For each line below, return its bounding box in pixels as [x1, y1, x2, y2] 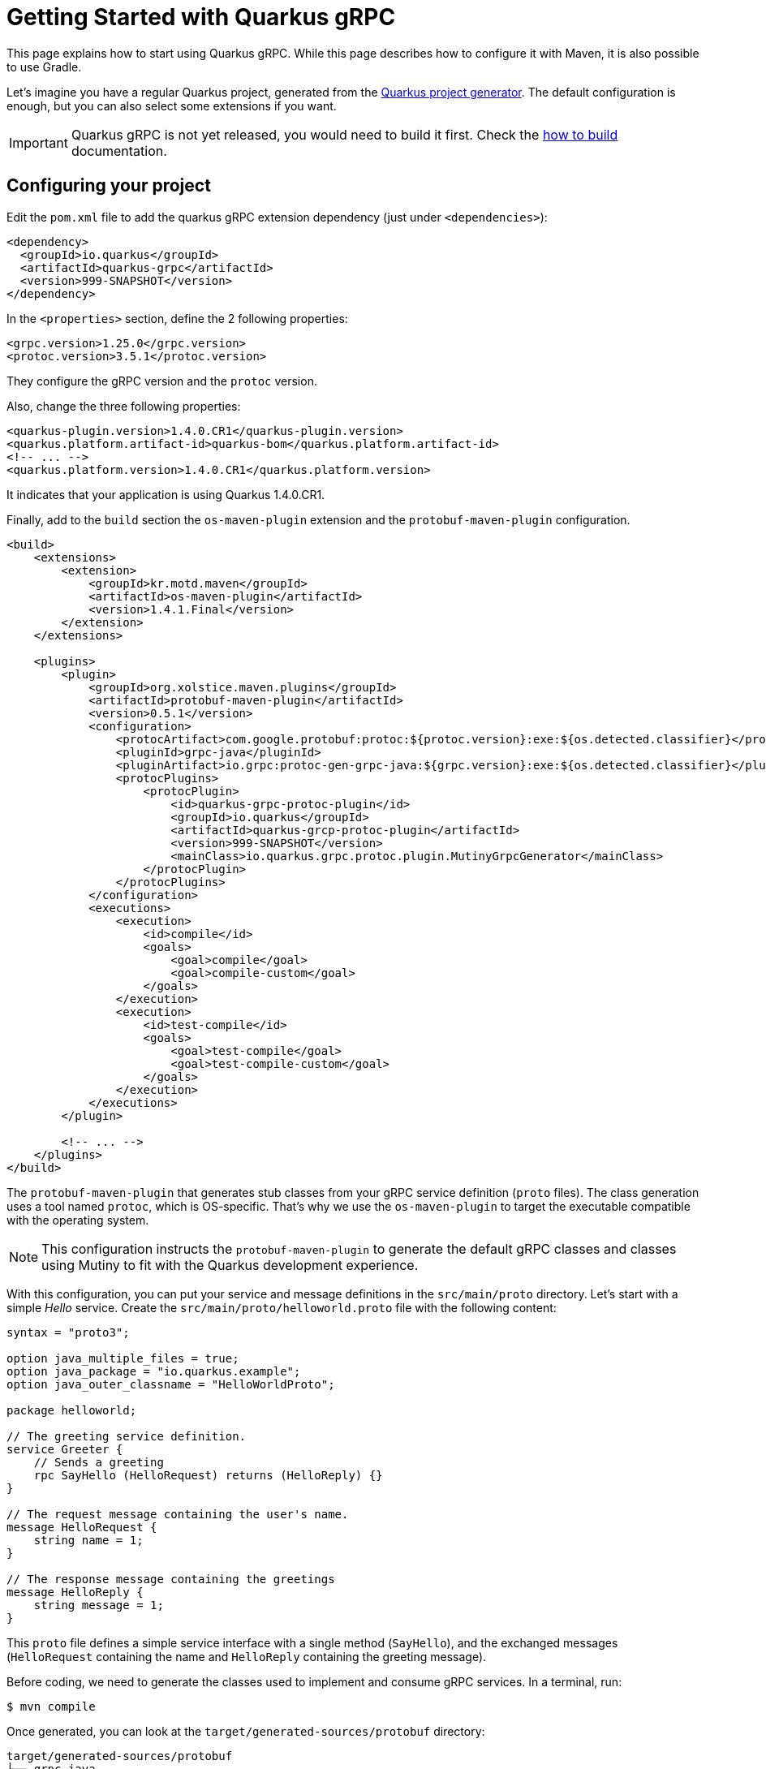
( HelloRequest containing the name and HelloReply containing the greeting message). [6, 1649, 487, 1664]
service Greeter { [6, 1442, 123, 1456]
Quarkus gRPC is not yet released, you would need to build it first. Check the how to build [71, 126, 618, 143]
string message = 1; [33, 1598, 164, 1612]
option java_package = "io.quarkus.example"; [6, 1364, 301, 1378]
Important [9, 134, 68, 151]
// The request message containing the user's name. [6, 1507, 349, 1521]
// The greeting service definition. [6, 1429, 247, 1443]
